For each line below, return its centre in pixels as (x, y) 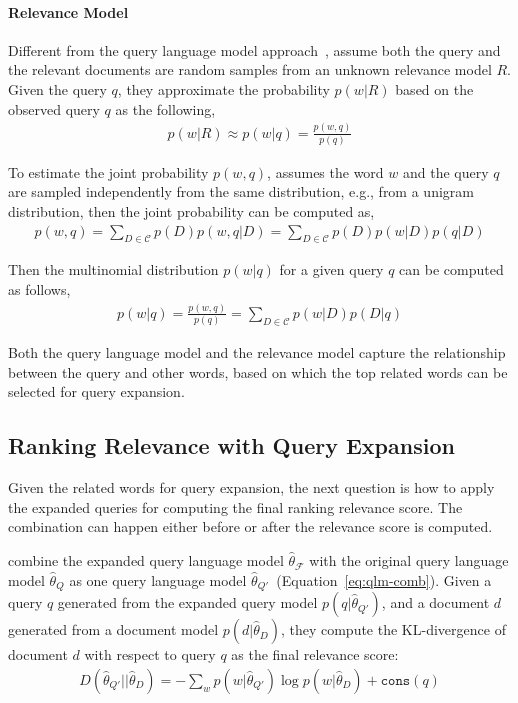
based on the (434, 88)
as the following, (165, 108)
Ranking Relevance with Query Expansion (231, 445)
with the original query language (409, 560)
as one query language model (158, 579)
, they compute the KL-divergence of (393, 629)
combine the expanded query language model (146, 560)
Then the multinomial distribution (113, 269)
